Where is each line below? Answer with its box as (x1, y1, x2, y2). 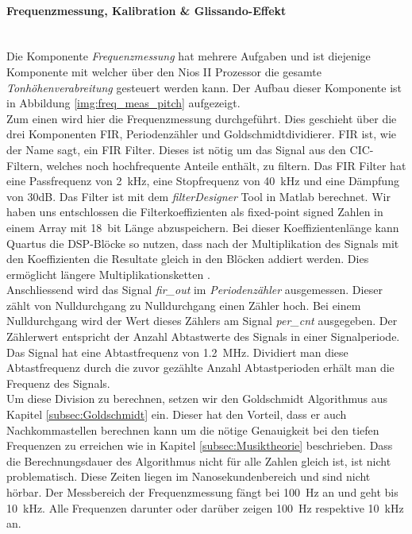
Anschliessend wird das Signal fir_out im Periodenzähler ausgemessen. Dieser (6, 281, 383, 298)
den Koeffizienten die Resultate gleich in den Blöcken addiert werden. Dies (6, 250, 369, 267)
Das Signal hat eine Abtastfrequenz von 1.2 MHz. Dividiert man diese (6, 343, 348, 360)
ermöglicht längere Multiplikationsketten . (6, 265, 210, 282)
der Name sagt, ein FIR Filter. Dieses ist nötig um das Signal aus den (6, 141, 346, 157)
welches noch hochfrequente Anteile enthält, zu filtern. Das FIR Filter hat (46, 157, 406, 173)
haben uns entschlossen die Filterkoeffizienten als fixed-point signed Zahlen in (6, 203, 383, 220)
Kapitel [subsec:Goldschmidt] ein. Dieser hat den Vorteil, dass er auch (6, 406, 347, 423)
